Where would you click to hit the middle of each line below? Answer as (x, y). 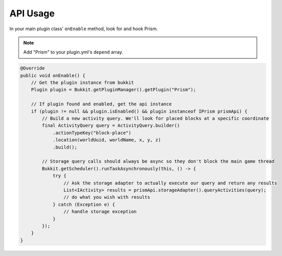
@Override (33, 68)
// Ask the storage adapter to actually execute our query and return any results (170, 183)
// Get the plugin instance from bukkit (83, 83)
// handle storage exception (100, 212)
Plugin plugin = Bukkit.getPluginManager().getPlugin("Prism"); (114, 90)
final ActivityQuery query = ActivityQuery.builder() (111, 126)
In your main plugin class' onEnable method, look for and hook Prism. (84, 29)
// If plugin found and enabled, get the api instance (101, 104)
